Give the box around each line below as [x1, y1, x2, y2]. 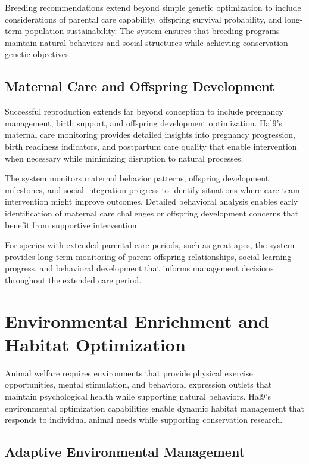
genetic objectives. [5, 48, 71, 60]
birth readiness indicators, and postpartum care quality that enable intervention [5, 140, 297, 152]
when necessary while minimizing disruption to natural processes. [5, 151, 244, 164]
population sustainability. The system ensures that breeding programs [24, 24, 280, 37]
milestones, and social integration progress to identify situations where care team [5, 183, 300, 196]
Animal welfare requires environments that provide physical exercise [5, 366, 253, 379]
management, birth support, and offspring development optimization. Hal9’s [5, 116, 282, 129]
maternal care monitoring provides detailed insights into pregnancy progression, [5, 128, 295, 141]
